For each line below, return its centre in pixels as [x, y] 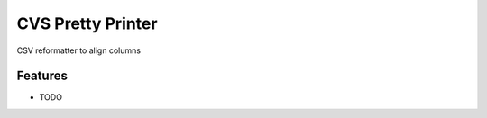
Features [42, 76]
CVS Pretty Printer [87, 23]
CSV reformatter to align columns [79, 50]
